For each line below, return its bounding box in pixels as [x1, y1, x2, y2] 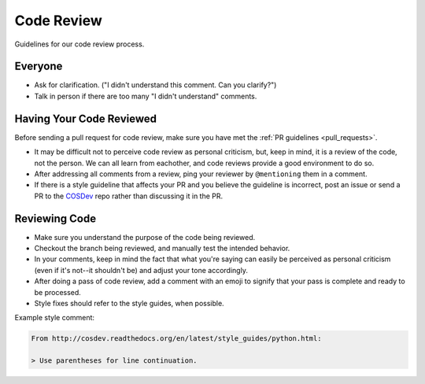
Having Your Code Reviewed [14, 112, 157, 125]
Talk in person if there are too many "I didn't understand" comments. [34, 91, 257, 101]
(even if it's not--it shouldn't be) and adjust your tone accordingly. [34, 265, 248, 275]
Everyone [14, 60, 63, 73]
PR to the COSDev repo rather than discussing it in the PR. [34, 191, 224, 201]
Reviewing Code [14, 212, 97, 225]
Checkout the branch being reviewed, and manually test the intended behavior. [34, 244, 290, 253]
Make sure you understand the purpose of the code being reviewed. [34, 232, 256, 242]
